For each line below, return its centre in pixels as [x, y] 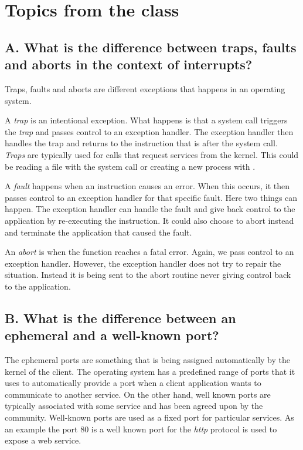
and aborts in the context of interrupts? [129, 64]
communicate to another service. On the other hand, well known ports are [138, 394]
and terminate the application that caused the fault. [98, 232]
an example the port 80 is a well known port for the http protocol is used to [141, 429]
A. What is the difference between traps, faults [151, 47]
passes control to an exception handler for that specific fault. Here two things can [151, 197]
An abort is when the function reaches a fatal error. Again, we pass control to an [149, 252]
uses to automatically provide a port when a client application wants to [133, 383]
